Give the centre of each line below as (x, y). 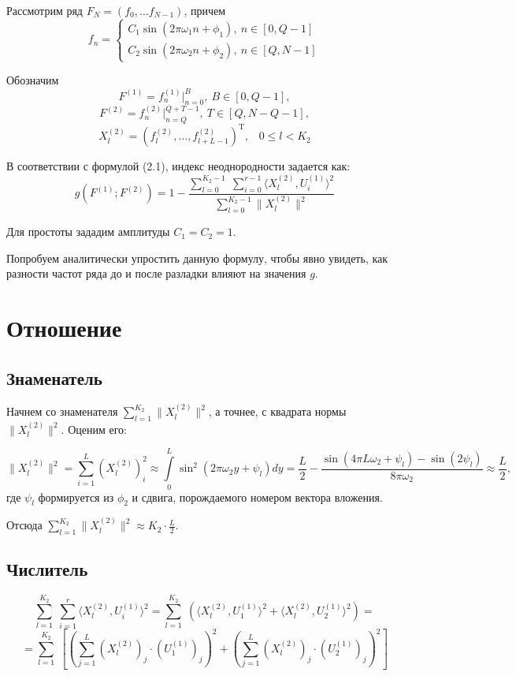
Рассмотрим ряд (45, 10)
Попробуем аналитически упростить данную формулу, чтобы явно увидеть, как (197, 258)
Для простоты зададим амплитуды (88, 232)
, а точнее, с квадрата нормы (277, 411)
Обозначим (33, 80)
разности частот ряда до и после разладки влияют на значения (156, 273)
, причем (205, 10)
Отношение (64, 328)
